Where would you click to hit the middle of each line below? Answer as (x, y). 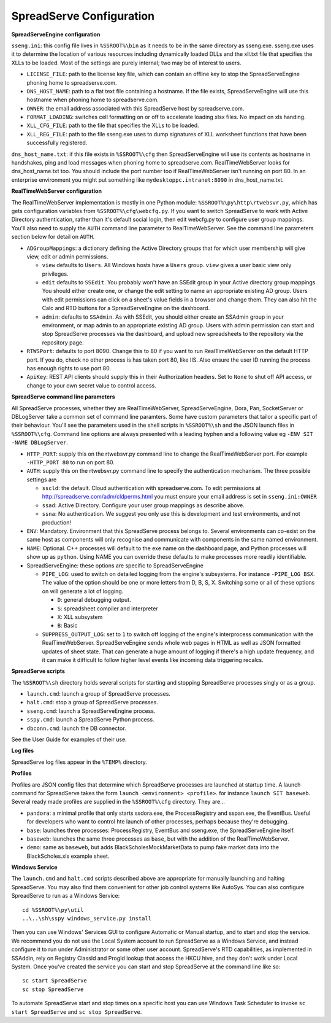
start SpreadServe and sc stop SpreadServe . (77, 1012)
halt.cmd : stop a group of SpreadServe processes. (93, 702)
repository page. (63, 342)
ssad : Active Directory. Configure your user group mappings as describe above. (143, 505)
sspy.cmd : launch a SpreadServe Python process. (90, 720)
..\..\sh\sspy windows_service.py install (87, 919)
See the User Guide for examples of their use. (69, 739)
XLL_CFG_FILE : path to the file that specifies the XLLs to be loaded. (113, 125)
